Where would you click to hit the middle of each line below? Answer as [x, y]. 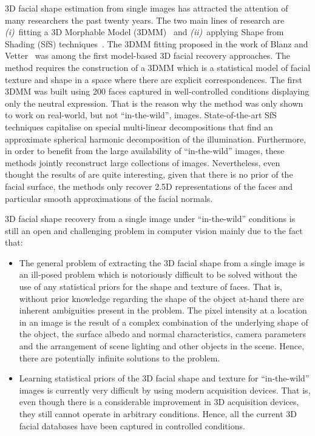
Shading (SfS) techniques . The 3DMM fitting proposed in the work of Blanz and [157, 43]
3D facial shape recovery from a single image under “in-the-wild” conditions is [150, 219]
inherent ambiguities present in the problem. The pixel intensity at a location [163, 310]
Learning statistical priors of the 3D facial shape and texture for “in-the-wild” [164, 378]
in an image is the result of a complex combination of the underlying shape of [164, 322]
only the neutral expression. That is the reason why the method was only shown [154, 103]
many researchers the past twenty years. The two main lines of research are [145, 20]
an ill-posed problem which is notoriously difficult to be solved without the [158, 274]
